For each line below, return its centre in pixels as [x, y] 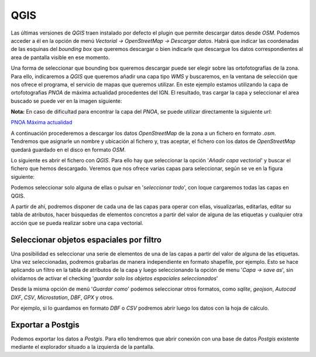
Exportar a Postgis [45, 324]
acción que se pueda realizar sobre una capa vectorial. [77, 223]
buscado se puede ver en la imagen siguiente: [66, 101]
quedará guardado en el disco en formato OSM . [68, 149]
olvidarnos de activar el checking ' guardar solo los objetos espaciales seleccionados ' [115, 278]
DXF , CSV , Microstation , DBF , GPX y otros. [62, 297]
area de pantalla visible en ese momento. [60, 57]
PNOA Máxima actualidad [42, 123]
